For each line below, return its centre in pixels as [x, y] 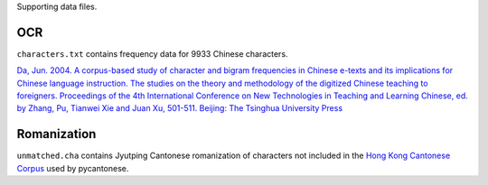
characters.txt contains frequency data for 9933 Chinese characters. [152, 53]
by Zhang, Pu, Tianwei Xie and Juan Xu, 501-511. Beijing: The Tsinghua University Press [180, 108]
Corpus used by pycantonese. [73, 168]
